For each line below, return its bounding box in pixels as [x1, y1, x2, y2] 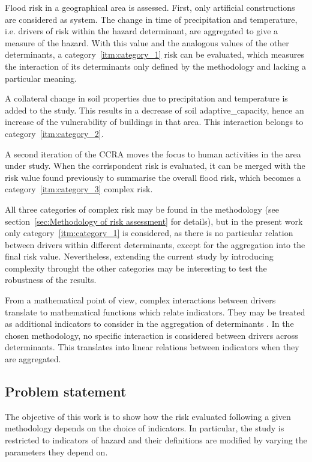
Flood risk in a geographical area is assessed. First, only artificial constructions [5, 1, 295, 13]
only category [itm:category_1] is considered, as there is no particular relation [5, 226, 293, 239]
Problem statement [5, 382, 127, 401]
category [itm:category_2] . [5, 127, 104, 139]
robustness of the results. [5, 273, 97, 286]
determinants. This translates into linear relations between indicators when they [5, 341, 299, 353]
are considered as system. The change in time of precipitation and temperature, [5, 13, 298, 25]
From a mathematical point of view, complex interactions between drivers [5, 294, 276, 306]
